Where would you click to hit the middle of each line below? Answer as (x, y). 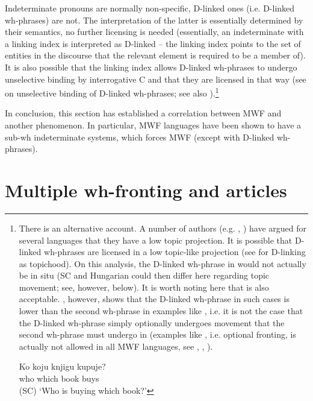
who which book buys (59, 378)
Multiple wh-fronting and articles (146, 190)
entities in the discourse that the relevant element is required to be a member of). (155, 55)
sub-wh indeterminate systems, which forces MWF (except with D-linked (140, 137)
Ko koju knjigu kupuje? (62, 366)
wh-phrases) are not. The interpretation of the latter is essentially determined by (154, 20)
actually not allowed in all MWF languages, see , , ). (116, 346)
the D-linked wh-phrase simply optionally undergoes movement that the (152, 322)
